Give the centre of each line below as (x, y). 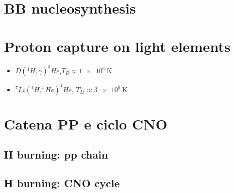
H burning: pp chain (56, 154)
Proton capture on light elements (117, 46)
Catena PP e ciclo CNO (86, 123)
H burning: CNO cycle (62, 183)
